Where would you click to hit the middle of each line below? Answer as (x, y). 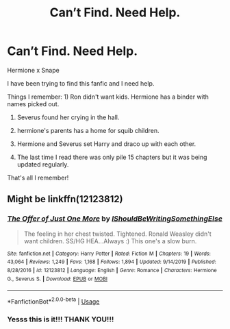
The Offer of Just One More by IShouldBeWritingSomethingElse (115, 219)
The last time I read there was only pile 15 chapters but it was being (112, 157)
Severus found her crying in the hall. (68, 117)
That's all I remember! (38, 178)
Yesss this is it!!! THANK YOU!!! (61, 319)
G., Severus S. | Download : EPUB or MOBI (57, 279)
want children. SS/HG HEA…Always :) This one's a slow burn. (110, 241)
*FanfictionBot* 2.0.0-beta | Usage (53, 301)
